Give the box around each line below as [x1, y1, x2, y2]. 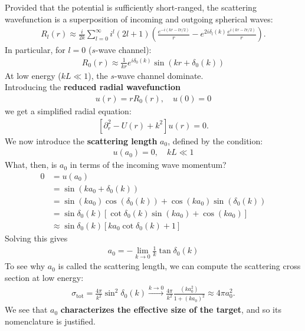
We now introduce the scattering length [5, 134, 158, 147]
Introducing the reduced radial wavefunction [5, 81, 181, 93]
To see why [5, 260, 45, 272]
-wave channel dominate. [114, 69, 204, 81]
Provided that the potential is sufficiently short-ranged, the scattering [5, 1, 257, 13]
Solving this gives [5, 231, 68, 244]
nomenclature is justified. [5, 315, 96, 327]
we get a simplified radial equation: [5, 104, 132, 117]
